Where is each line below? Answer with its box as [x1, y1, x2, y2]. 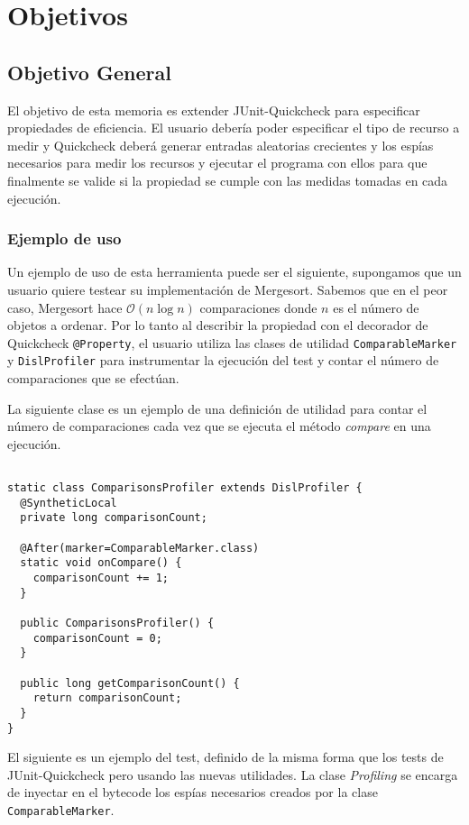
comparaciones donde [199, 298, 317, 316]
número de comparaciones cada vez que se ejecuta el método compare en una [7, 417, 431, 435]
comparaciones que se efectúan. [7, 369, 179, 388]
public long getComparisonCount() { [20, 676, 240, 690]
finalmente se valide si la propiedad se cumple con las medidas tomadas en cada [7, 170, 448, 189]
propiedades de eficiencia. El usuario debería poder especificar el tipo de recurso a [7, 118, 460, 137]
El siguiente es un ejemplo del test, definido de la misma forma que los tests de [7, 747, 444, 766]
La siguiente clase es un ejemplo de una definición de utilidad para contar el [7, 399, 428, 417]
